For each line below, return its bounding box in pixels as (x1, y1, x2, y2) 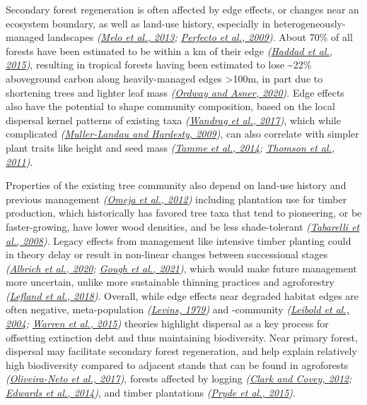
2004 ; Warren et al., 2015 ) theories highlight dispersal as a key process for (6, 316, 329, 331)
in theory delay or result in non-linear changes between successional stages (6, 247, 328, 262)
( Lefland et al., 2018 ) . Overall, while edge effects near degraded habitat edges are (6, 288, 359, 303)
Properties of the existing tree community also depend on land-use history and (6, 178, 346, 193)
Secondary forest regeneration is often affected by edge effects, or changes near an (6, 2, 359, 16)
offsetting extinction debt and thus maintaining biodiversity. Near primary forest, (6, 330, 358, 344)
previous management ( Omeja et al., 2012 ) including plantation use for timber (6, 191, 347, 206)
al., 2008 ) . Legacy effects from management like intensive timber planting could (6, 233, 351, 248)
